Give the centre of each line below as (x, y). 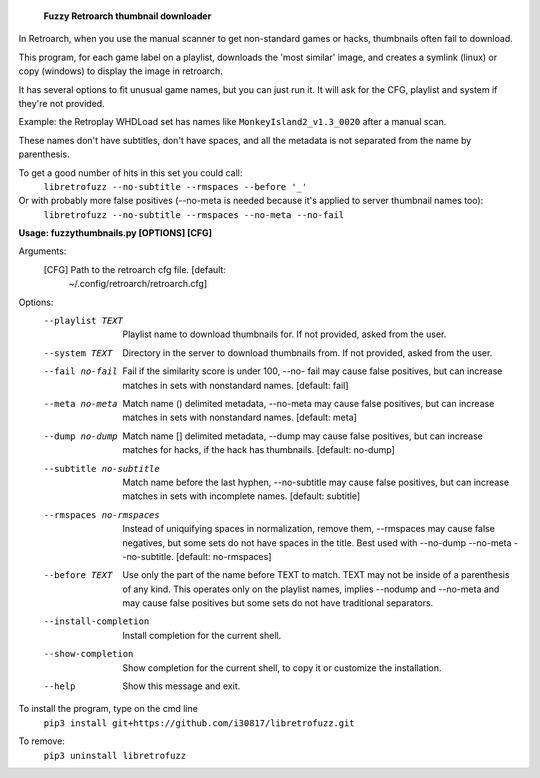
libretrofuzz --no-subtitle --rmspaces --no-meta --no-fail (194, 214)
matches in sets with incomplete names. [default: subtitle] (241, 496)
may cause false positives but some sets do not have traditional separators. (278, 603)
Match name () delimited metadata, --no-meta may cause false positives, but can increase (308, 403)
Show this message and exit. (181, 686)
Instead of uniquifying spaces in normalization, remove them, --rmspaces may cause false (308, 529)
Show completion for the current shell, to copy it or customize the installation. (282, 667)
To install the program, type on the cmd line (108, 709)
